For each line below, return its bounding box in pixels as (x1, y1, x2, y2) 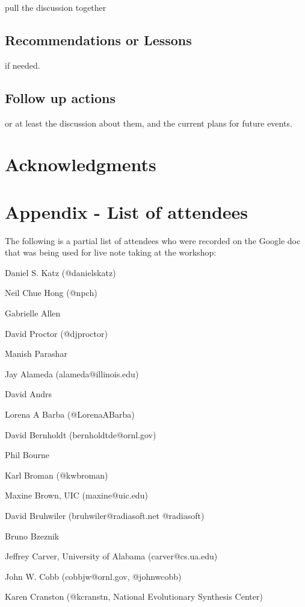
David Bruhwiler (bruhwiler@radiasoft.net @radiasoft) (5, 509, 205, 521)
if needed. (5, 58, 40, 71)
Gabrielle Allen (5, 307, 61, 319)
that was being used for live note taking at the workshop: (5, 246, 217, 259)
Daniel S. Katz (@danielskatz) (5, 266, 116, 278)
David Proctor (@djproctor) (5, 327, 108, 339)
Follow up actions (5, 88, 116, 107)
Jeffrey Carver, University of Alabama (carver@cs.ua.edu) (5, 550, 218, 562)
